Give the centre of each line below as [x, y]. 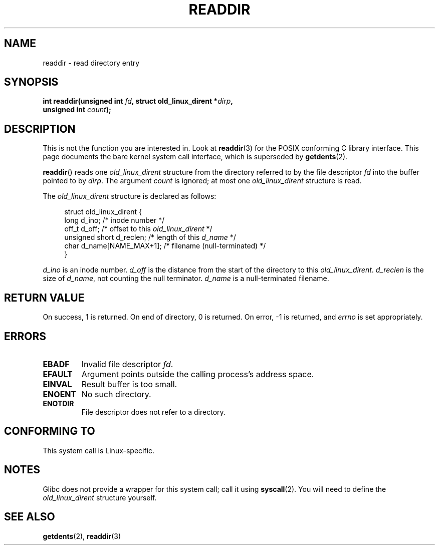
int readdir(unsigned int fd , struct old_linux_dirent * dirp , [138, 101]
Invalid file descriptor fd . [127, 364]
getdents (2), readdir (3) [82, 536]
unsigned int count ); [77, 110]
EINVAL [57, 384]
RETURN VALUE [44, 298]
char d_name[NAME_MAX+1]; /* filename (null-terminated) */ [165, 246]
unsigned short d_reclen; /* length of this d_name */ [150, 237]
